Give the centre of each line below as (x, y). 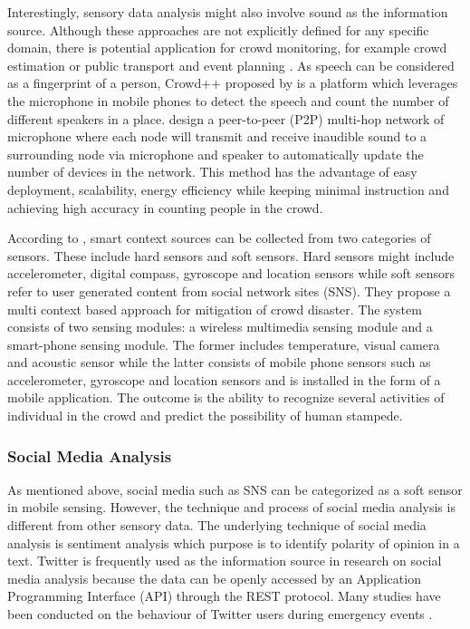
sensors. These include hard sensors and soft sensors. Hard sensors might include (231, 255)
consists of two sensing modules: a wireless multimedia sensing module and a (220, 327)
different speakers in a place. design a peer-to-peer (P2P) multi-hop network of (226, 118)
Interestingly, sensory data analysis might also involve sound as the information (228, 12)
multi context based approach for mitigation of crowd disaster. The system (215, 309)
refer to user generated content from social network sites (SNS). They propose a (229, 290)
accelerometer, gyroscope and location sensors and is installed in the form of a (224, 379)
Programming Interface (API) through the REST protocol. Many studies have (224, 596)
